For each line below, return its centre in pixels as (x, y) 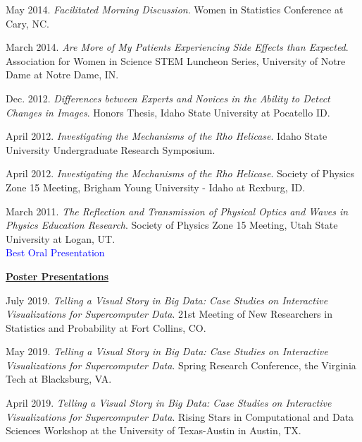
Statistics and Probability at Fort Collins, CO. (106, 327)
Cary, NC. (27, 23)
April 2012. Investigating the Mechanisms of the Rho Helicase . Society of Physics (180, 173)
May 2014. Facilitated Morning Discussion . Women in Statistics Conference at (175, 9)
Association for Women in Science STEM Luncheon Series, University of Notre (176, 60)
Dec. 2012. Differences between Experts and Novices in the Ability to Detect (168, 98)
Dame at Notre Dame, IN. (62, 74)
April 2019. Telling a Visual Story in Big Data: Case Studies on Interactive (169, 403)
